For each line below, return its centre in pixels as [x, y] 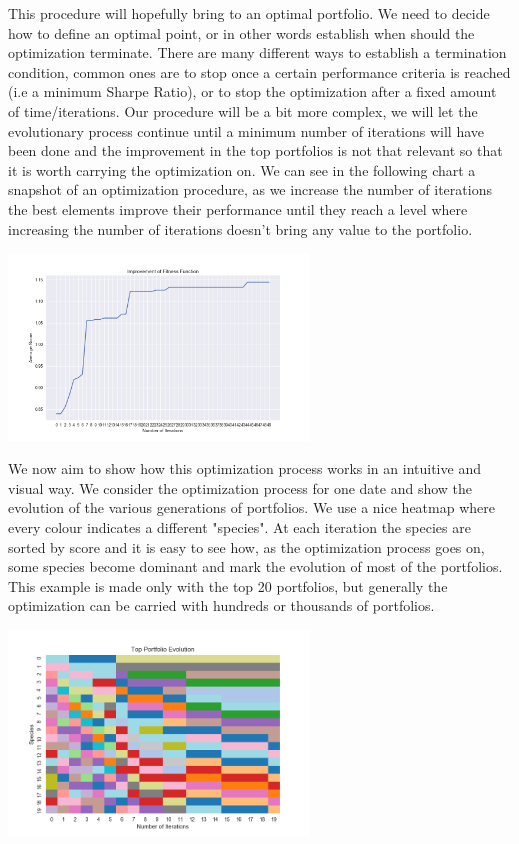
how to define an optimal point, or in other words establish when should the [241, 32]
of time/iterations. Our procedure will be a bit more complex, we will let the [243, 110]
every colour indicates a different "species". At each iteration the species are [239, 527]
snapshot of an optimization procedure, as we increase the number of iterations [250, 189]
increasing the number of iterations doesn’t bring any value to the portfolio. [240, 228]
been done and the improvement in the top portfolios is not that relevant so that [255, 150]
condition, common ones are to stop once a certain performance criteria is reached [259, 71]
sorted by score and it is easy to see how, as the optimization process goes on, [246, 546]
